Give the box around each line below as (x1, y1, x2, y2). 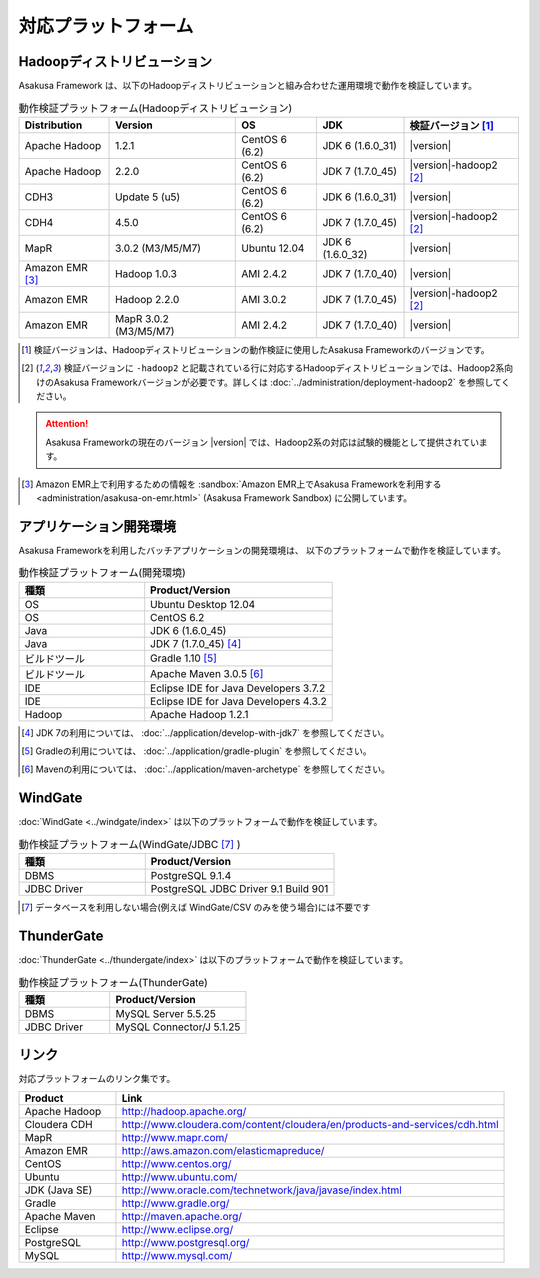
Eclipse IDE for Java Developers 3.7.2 (150, 681, 326, 695)
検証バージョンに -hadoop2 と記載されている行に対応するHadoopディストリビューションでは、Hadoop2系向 (63, 362, 514, 374)
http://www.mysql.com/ (121, 1248, 233, 1262)
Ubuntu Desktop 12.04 (150, 597, 256, 611)
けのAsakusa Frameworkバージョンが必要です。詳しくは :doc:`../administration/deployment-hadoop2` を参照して (36, 376, 502, 388)
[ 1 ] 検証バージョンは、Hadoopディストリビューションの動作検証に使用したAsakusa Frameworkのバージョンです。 (21, 343, 490, 355)
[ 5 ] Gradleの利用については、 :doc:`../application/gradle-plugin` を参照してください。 (21, 745, 372, 757)
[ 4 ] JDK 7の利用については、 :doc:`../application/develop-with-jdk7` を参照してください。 (21, 726, 390, 739)
